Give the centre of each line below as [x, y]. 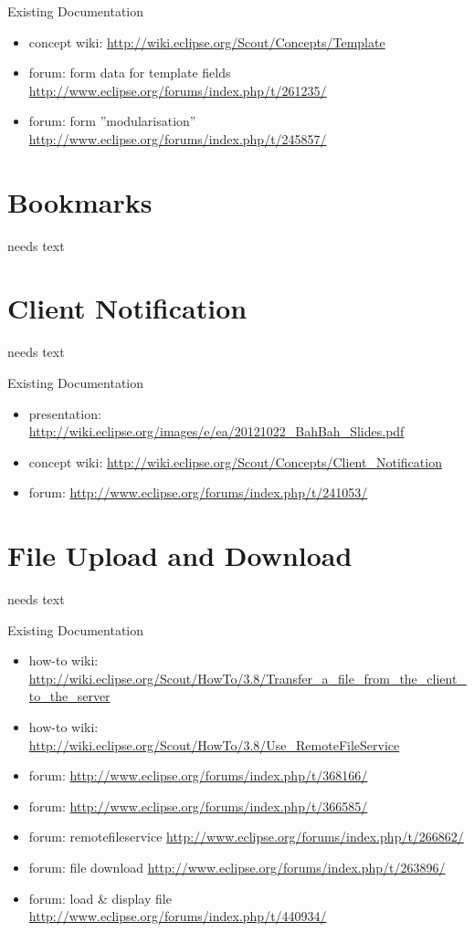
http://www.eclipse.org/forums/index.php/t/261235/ [178, 90]
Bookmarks [80, 201]
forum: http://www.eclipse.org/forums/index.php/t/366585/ [198, 806]
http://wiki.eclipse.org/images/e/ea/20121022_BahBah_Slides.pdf [216, 431]
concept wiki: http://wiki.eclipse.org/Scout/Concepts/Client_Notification [235, 461]
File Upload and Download [180, 555]
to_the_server [69, 696]
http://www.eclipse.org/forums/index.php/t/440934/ [178, 916]
